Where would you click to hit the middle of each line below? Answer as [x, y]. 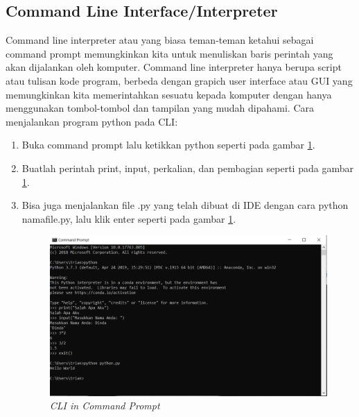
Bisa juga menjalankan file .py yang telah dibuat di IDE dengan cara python [185, 205]
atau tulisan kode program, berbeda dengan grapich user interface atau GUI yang [179, 80]
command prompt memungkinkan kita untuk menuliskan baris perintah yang [169, 53]
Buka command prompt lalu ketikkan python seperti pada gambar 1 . [168, 145]
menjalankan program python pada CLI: [92, 121]
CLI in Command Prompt [105, 406]
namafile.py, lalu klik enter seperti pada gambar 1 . [129, 218]
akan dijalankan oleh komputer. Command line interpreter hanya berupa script [174, 67]
